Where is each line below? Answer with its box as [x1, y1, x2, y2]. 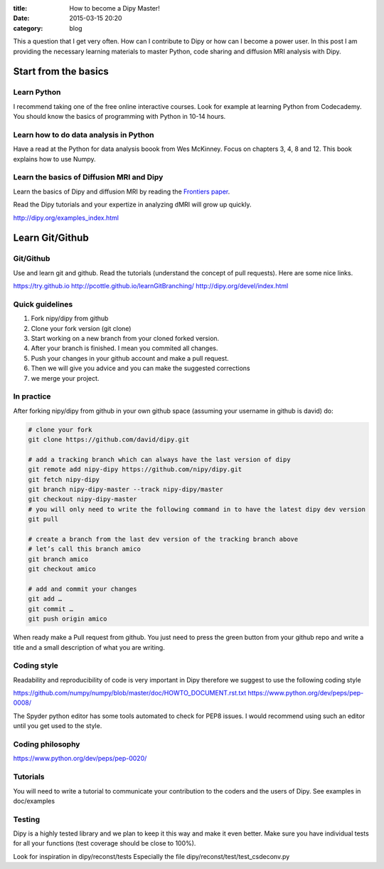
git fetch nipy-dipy [28, 475, 100, 483]
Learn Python [13, 88, 61, 98]
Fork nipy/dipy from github [31, 314, 109, 323]
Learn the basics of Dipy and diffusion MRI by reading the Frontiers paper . [13, 187, 230, 196]
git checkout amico [28, 565, 96, 573]
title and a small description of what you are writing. [13, 643, 165, 651]
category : [13, 23, 43, 32]
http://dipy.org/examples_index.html [13, 214, 119, 222]
